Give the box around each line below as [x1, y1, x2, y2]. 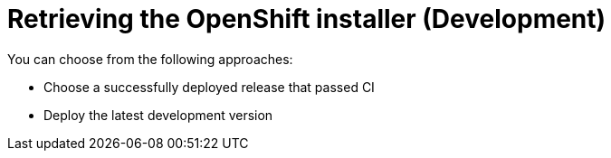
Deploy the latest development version [43, 107, 273, 123]
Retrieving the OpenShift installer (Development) [7, 4, 606, 34]
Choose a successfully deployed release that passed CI [43, 79, 375, 95]
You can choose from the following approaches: [7, 51, 293, 67]
